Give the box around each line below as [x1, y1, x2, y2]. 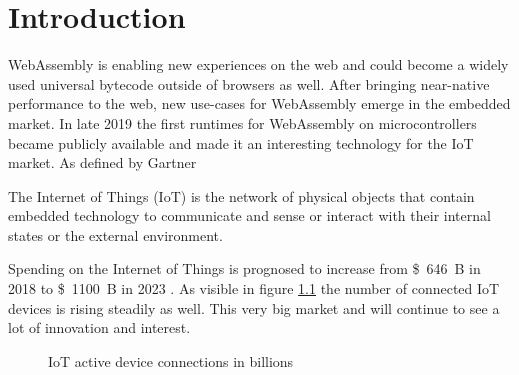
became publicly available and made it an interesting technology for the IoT [8, 132, 474, 153]
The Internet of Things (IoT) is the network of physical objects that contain [8, 185, 475, 206]
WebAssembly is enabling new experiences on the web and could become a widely [8, 54, 509, 75]
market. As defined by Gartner [8, 152, 197, 173]
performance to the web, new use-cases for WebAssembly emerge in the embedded [8, 93, 511, 114]
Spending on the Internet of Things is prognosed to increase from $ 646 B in [8, 258, 481, 279]
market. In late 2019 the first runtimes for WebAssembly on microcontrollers [8, 112, 477, 133]
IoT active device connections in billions [48, 350, 294, 371]
